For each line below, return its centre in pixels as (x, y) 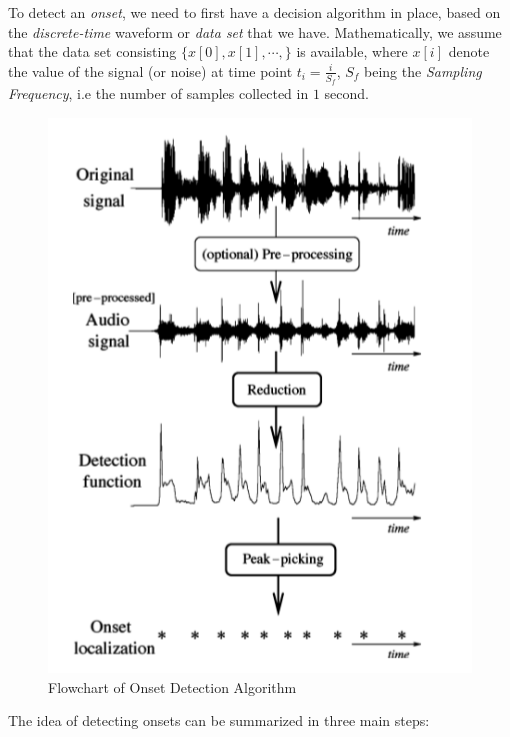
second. (346, 93)
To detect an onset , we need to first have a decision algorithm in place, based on (254, 12)
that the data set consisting (92, 51)
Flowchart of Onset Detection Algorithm (172, 686)
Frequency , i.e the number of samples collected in (158, 93)
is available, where (352, 51)
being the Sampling (423, 70)
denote (469, 51)
